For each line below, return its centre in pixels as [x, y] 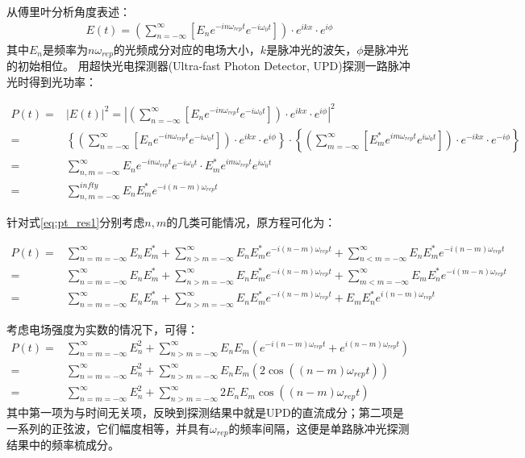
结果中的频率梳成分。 [63, 445]
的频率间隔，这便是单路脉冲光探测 [319, 428]
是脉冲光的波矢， [312, 49]
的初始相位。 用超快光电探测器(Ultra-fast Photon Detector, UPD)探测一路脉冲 [208, 66]
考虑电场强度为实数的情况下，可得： [102, 329]
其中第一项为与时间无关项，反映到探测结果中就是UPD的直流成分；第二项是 [205, 412]
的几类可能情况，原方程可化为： [251, 222]
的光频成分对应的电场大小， [187, 49]
